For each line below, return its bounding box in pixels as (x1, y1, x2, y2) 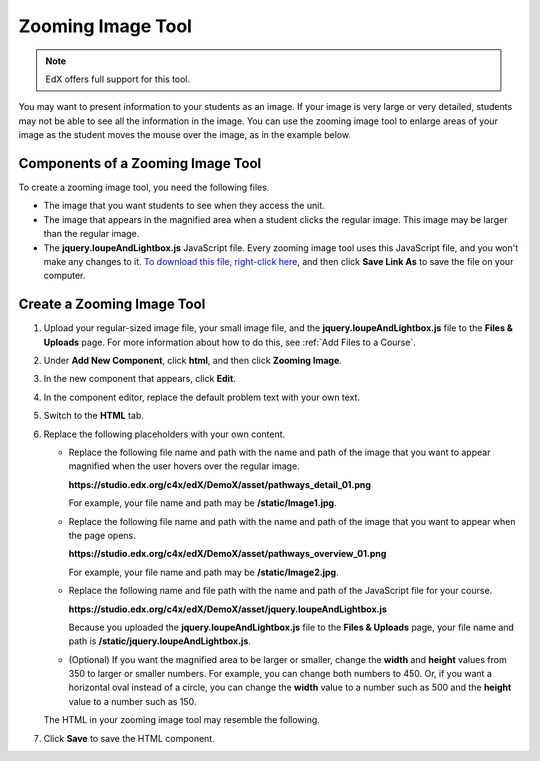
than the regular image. (43, 228, 140, 240)
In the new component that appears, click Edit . (43, 373, 237, 385)
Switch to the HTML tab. (43, 410, 145, 422)
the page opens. (68, 529, 137, 541)
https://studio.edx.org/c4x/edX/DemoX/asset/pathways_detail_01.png (68, 478, 372, 490)
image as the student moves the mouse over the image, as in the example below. (18, 129, 352, 141)
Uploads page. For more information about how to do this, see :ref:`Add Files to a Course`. (43, 336, 417, 348)
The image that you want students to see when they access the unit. (43, 200, 325, 212)
